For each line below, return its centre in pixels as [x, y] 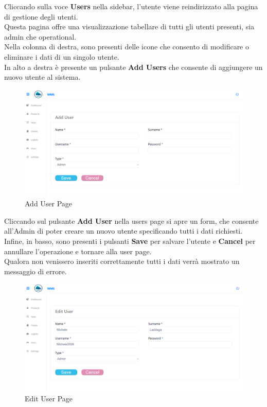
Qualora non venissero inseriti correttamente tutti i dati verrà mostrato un [122, 261]
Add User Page [49, 203]
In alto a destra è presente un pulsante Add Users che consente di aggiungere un [133, 67]
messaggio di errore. [35, 271]
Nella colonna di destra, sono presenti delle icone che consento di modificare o [127, 47]
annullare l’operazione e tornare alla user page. [78, 251]
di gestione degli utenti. [41, 16]
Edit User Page [49, 398]
